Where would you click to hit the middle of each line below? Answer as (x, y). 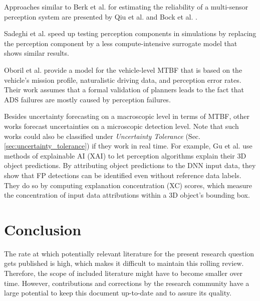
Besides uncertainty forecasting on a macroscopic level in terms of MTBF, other (127, 116)
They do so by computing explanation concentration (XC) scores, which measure (128, 185)
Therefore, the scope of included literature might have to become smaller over (123, 273)
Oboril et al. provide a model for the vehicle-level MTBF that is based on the (123, 69)
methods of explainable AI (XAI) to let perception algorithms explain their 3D (125, 155)
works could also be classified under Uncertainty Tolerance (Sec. (102, 136)
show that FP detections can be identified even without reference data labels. (123, 175)
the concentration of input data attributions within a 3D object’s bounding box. (127, 195)
